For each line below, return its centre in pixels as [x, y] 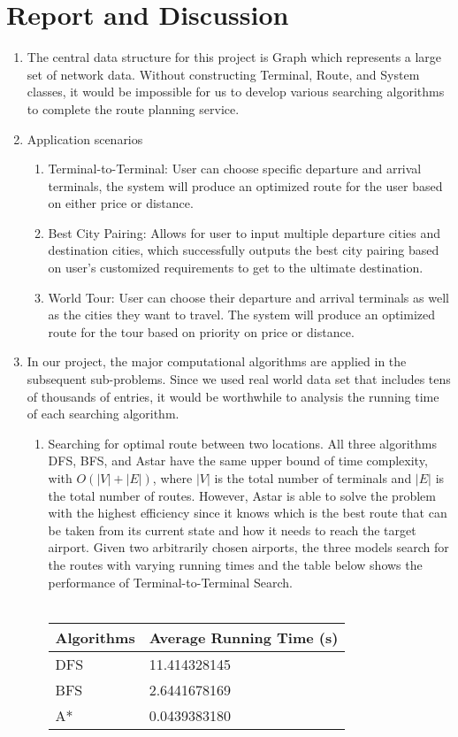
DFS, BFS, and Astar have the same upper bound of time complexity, [238, 461]
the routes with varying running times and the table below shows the [235, 564]
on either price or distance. [121, 203]
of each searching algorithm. [103, 414]
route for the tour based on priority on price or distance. [201, 331]
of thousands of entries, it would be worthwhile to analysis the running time [233, 396]
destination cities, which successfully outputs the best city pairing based [244, 250]
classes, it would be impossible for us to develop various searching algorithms [236, 92]
